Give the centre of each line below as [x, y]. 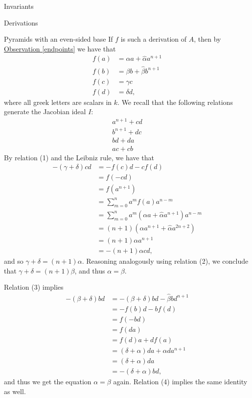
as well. [15, 391]
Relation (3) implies [34, 287]
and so [14, 261]
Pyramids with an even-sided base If [58, 39]
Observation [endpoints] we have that [60, 48]
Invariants [19, 6]
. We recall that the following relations [175, 102]
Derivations [21, 22]
